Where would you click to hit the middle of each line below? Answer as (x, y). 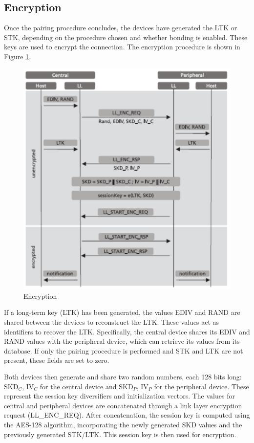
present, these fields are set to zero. (57, 360)
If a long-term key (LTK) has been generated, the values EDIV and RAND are (122, 312)
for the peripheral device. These (201, 386)
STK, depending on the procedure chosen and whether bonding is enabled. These (126, 37)
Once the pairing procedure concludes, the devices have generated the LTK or (121, 28)
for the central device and (78, 386)
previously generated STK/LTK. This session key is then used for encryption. (120, 434)
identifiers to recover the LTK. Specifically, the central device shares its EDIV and (127, 331)
